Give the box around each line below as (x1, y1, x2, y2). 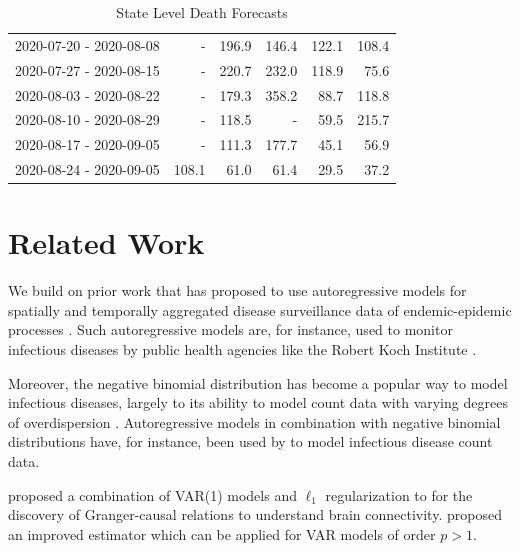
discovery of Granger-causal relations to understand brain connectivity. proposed (8, 504, 502, 525)
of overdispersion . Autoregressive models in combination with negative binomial (8, 411, 501, 432)
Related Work (8, 222, 205, 263)
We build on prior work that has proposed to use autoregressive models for (8, 280, 467, 301)
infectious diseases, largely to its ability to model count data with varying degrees (8, 392, 508, 413)
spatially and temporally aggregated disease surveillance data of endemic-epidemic (8, 299, 512, 320)
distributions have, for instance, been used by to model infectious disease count (8, 431, 493, 452)
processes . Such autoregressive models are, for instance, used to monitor (8, 319, 453, 340)
